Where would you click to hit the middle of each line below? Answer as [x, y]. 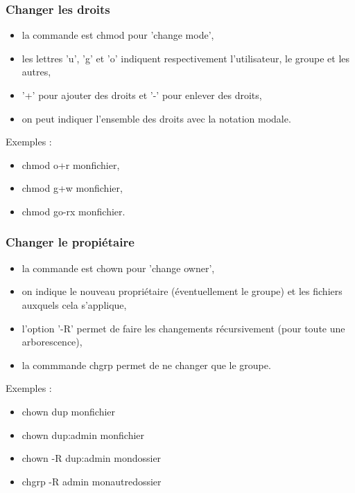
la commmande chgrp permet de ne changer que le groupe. [146, 365]
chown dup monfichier [69, 411]
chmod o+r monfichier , [71, 164]
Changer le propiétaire [70, 242]
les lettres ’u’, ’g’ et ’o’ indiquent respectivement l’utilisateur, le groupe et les [186, 58]
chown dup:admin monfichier [83, 434]
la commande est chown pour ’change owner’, [118, 268]
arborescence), [52, 342]
